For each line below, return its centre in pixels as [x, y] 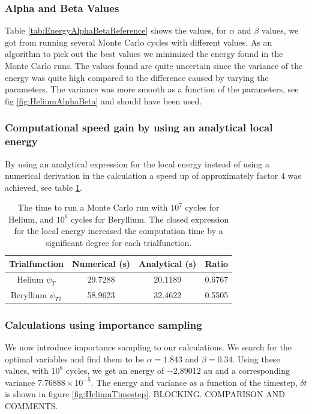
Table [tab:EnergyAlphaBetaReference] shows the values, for [116, 30]
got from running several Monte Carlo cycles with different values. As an [139, 42]
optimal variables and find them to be [74, 358]
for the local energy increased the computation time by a [118, 231]
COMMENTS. [31, 406]
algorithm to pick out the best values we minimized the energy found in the [144, 54]
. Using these [256, 358]
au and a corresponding [247, 370]
